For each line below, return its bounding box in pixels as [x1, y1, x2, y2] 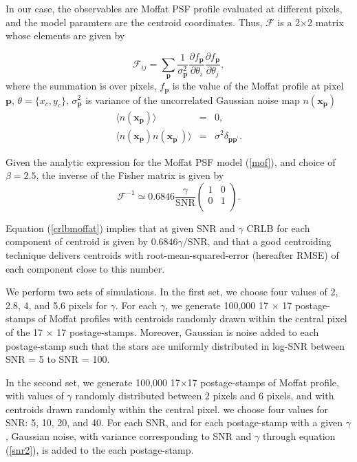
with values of [6, 388, 64, 403]
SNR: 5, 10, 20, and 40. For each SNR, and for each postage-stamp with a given [6, 415, 343, 430]
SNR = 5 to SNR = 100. [6, 352, 110, 366]
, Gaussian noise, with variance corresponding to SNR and [6, 429, 252, 443]
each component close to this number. [6, 261, 165, 275]
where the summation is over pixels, [6, 78, 157, 93]
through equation [262, 429, 336, 443]
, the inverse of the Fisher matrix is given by [36, 168, 224, 182]
